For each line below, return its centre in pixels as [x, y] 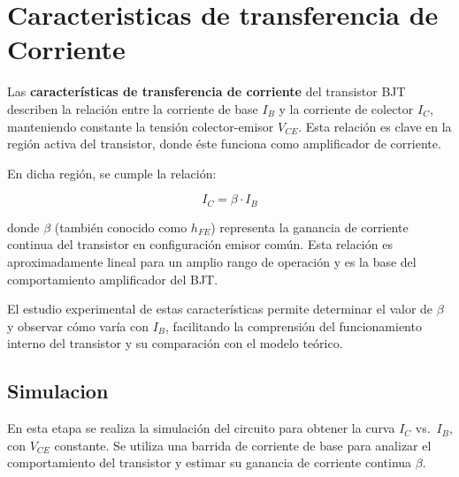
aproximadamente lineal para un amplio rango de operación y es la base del [212, 261]
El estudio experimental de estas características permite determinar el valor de [220, 309]
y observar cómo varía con [78, 326]
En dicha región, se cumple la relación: [112, 173]
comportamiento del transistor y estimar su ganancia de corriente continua [210, 462]
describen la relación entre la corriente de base [133, 108]
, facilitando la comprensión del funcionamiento [294, 326]
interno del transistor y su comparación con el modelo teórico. [175, 343]
